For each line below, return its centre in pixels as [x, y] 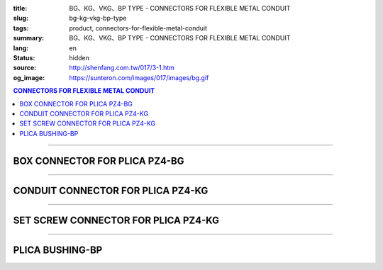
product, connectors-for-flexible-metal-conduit [138, 28]
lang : [21, 48]
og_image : [29, 77]
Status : [24, 57]
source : [25, 68]
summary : [29, 38]
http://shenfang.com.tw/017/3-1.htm [122, 68]
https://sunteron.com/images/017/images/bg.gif [139, 77]
